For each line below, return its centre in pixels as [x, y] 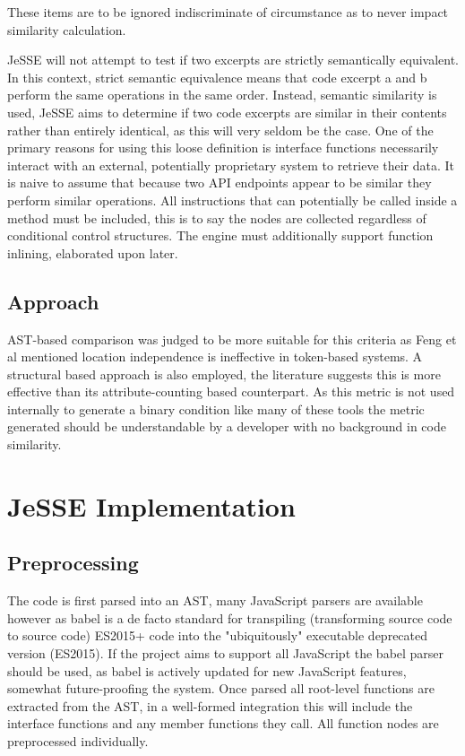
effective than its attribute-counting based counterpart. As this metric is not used [231, 391]
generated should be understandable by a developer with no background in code [227, 426]
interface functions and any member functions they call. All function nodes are [223, 723]
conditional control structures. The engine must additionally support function [220, 235]
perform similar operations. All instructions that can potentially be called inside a [232, 200]
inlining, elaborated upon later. [93, 252]
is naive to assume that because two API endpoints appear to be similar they [220, 182]
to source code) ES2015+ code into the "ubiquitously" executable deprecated [218, 635]
